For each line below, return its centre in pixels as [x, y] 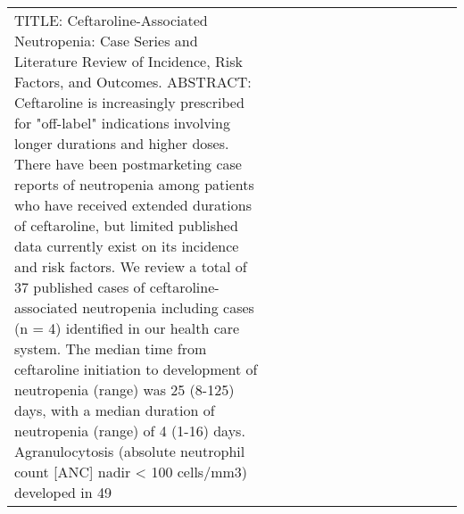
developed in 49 [63, 492]
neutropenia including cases [168, 307]
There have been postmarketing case [128, 164]
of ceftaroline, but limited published [126, 225]
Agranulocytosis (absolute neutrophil [130, 451]
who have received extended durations [133, 205]
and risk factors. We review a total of [131, 266]
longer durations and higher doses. [122, 143]
